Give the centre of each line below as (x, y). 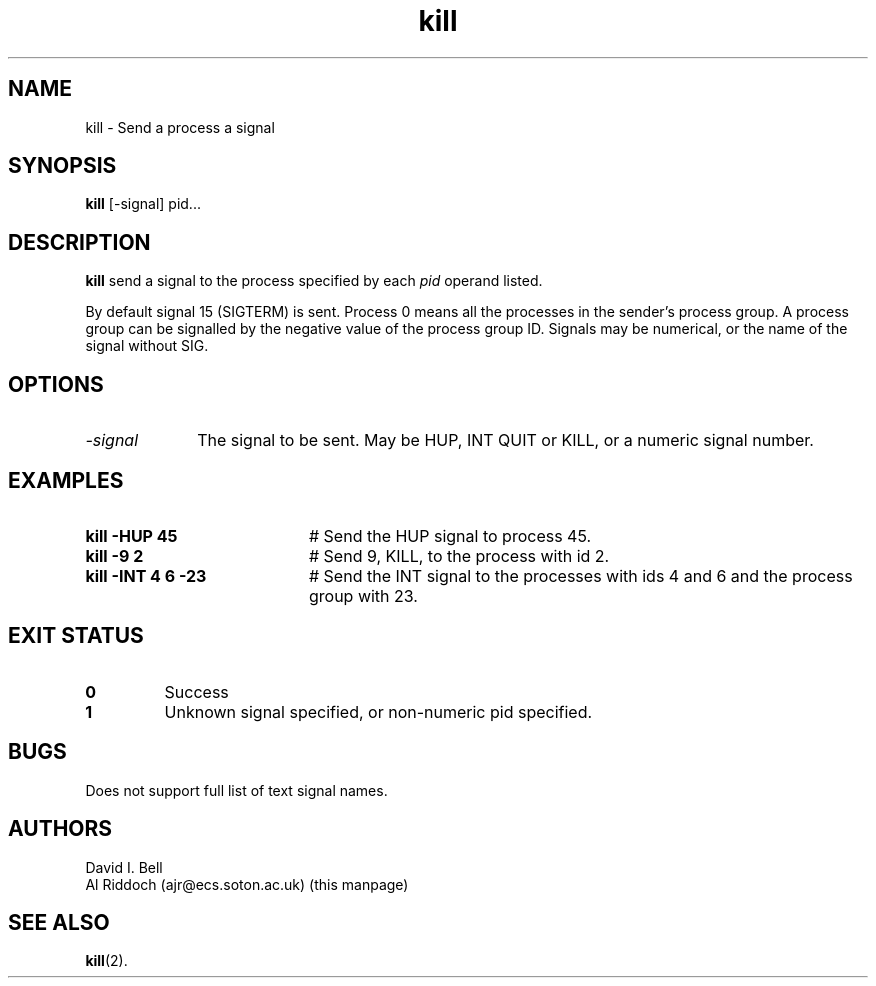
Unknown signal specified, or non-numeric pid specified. (378, 711)
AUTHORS (60, 829)
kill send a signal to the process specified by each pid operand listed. (314, 281)
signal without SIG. (147, 346)
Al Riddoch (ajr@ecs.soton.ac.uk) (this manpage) (247, 884)
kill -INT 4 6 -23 (146, 575)
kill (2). (106, 961)
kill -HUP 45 (131, 535)
